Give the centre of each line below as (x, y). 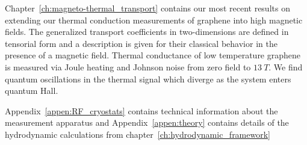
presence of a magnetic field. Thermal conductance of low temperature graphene (153, 55)
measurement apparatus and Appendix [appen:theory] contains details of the (147, 122)
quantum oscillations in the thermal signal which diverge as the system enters (148, 79)
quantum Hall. (32, 91)
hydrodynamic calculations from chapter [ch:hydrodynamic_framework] (138, 134)
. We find (286, 66)
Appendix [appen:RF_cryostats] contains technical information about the (141, 110)
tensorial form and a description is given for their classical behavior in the (141, 43)
